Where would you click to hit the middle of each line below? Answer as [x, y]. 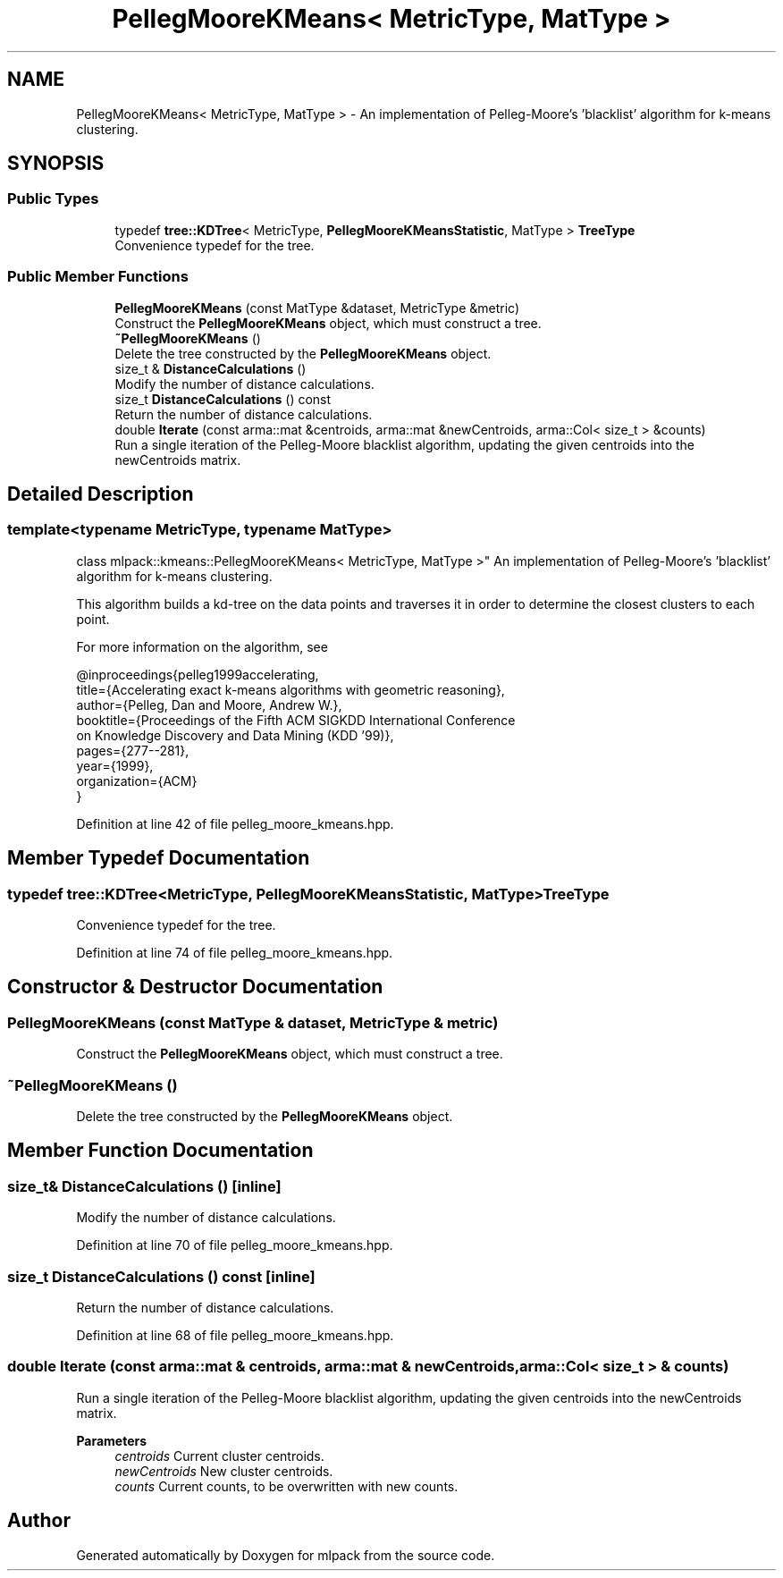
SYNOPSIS [56, 164]
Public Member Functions [98, 277]
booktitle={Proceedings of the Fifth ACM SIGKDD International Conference [296, 720]
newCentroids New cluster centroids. [224, 1471]
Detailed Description [101, 494]
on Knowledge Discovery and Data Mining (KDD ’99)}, [235, 735]
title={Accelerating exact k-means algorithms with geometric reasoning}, [290, 689]
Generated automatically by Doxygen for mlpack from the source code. [286, 1555]
